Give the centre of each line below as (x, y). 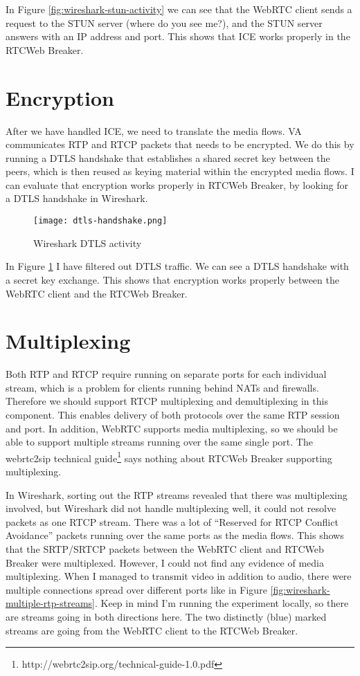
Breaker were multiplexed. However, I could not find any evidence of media (165, 562)
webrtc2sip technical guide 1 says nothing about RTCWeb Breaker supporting (169, 457)
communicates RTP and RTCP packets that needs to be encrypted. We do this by (180, 144)
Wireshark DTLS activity (88, 243)
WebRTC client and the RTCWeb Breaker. (97, 293)
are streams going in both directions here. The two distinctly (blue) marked (166, 616)
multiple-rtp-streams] (50, 603)
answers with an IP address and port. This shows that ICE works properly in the (178, 36)
